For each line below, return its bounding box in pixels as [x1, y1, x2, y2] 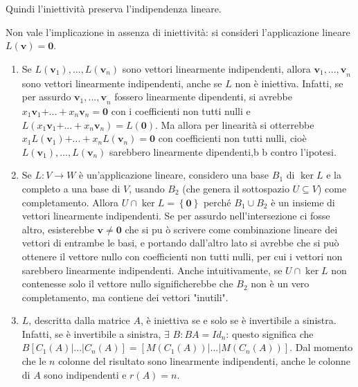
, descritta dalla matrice [28, 313, 130, 327]
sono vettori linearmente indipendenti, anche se [21, 75, 222, 90]
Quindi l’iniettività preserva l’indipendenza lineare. [6, 1, 222, 15]
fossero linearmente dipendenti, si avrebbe [114, 89, 292, 104]
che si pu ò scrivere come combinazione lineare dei [125, 222, 338, 236]
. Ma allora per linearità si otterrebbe [155, 117, 314, 132]
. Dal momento [289, 340, 353, 354]
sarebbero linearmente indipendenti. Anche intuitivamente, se [21, 262, 283, 277]
